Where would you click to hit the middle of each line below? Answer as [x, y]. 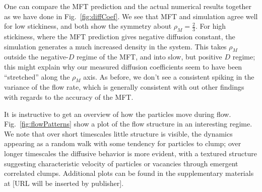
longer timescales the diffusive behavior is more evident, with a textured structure [130, 153]
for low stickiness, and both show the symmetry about [88, 26]
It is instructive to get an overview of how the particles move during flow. [118, 114]
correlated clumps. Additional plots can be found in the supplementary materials [129, 173]
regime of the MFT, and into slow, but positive [149, 57]
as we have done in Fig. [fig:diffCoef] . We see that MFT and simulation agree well [131, 16]
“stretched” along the [37, 76]
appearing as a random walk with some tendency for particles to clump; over [123, 143]
